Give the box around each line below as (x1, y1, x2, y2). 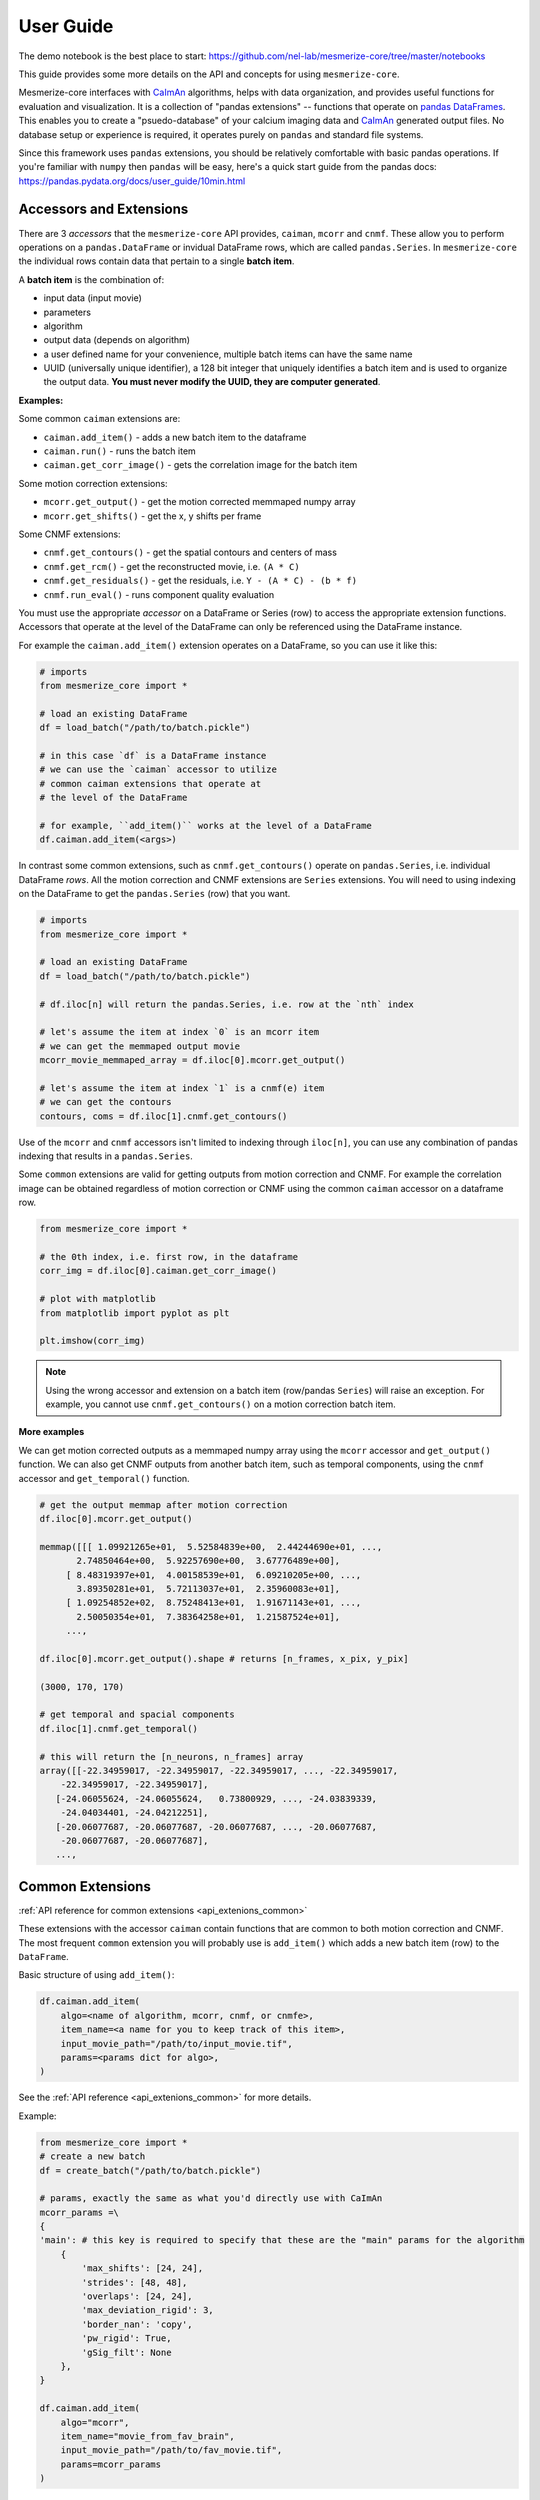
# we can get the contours (39, 1096, 172, 1108)
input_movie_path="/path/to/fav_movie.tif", (60, 2445, 283, 2456)
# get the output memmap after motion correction (39, 1499, 288, 1510)
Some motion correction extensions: (18, 477, 169, 489)
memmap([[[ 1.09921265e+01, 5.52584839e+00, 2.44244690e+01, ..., (39, 1541, 383, 1552)
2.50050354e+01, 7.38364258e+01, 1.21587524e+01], (76, 1611, 341, 1622)
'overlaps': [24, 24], (81, 2291, 194, 2302)
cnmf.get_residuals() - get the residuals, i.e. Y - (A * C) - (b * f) (43, 575, 358, 587)
